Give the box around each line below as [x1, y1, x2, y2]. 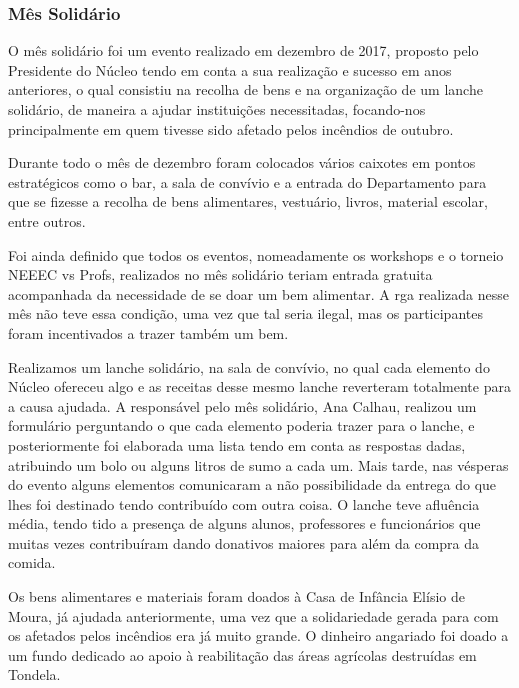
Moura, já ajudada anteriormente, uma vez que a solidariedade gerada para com [8, 605, 499, 626]
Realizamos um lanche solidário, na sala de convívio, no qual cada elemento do [8, 356, 490, 377]
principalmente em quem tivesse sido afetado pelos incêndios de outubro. [8, 118, 454, 139]
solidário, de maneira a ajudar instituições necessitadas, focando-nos [8, 99, 426, 119]
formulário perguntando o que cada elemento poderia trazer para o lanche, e [8, 415, 475, 436]
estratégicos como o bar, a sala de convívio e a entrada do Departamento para [8, 171, 487, 192]
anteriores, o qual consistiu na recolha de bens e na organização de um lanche [8, 79, 483, 100]
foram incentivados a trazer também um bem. [8, 322, 289, 343]
